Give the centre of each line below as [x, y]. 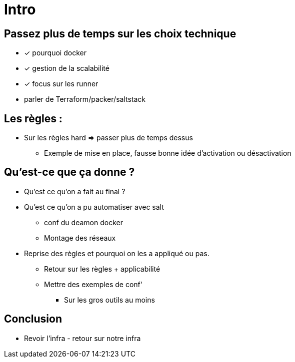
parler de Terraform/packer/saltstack [85, 99]
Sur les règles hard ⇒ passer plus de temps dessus [108, 138]
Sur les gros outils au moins [109, 300]
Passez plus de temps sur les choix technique [120, 33]
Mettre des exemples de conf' [93, 284]
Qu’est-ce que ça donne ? [69, 172]
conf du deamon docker [83, 222]
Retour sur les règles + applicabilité [102, 269]
